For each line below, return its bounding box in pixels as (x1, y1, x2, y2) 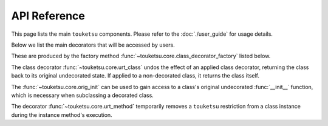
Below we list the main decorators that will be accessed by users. (11, 41, 176, 48)
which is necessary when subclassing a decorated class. (11, 91, 154, 99)
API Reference (11, 9, 85, 22)
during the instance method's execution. (11, 111, 112, 118)
